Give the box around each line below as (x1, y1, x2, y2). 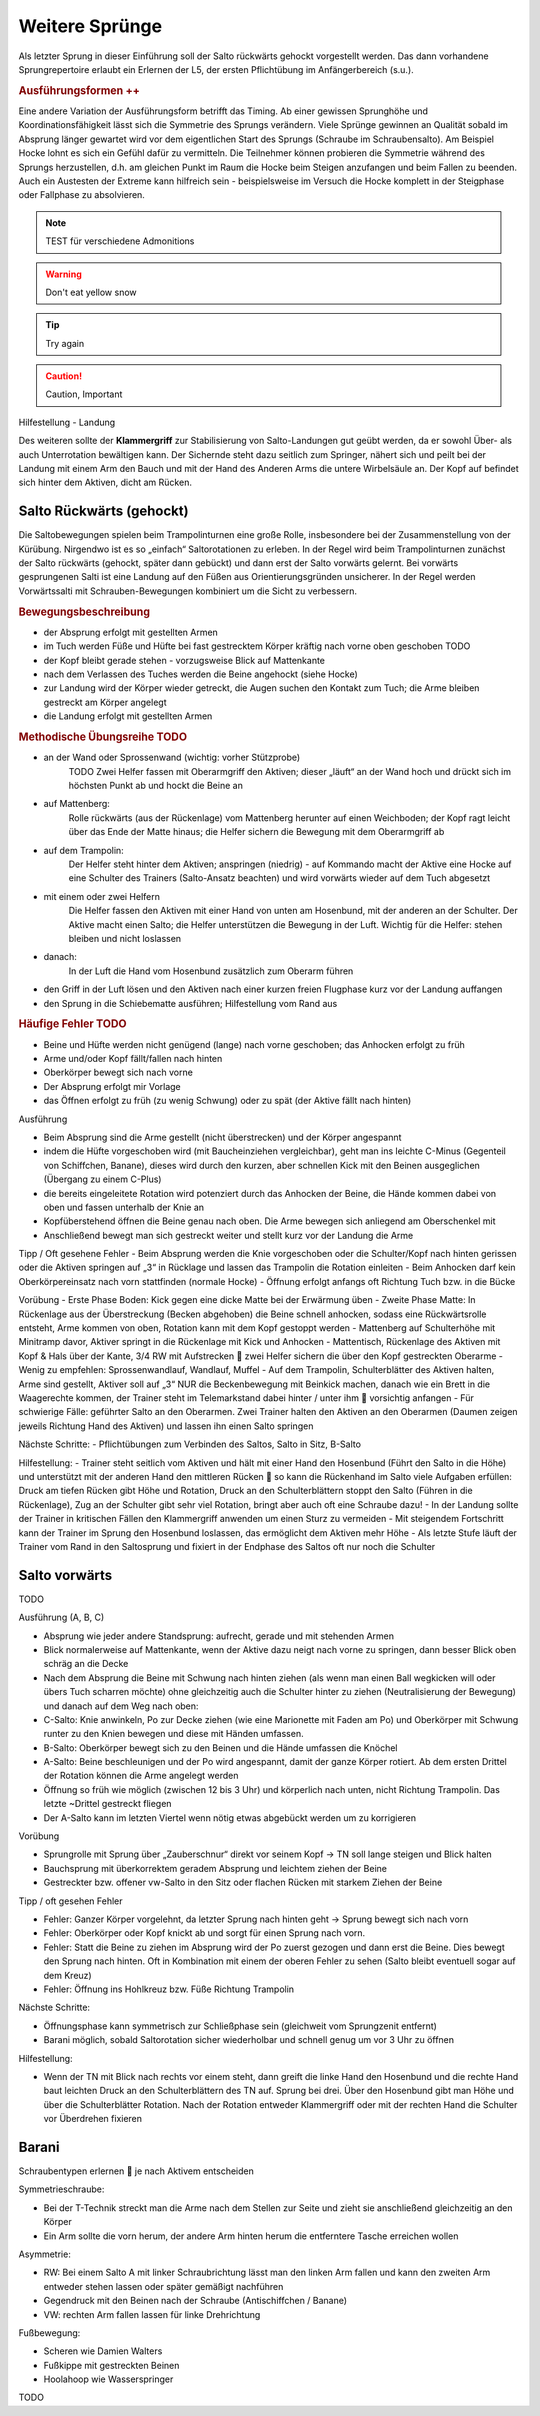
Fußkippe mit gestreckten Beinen (43, 2359, 180, 2371)
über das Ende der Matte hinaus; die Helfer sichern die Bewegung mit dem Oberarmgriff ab (68, 826, 445, 838)
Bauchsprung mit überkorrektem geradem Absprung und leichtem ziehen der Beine (43, 1862, 387, 1874)
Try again (45, 337, 85, 349)
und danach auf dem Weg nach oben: (43, 1700, 199, 1712)
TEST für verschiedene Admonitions (45, 235, 195, 247)
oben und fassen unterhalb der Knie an (43, 1201, 205, 1213)
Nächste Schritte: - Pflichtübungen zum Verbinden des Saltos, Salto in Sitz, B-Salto (18, 1438, 362, 1450)
